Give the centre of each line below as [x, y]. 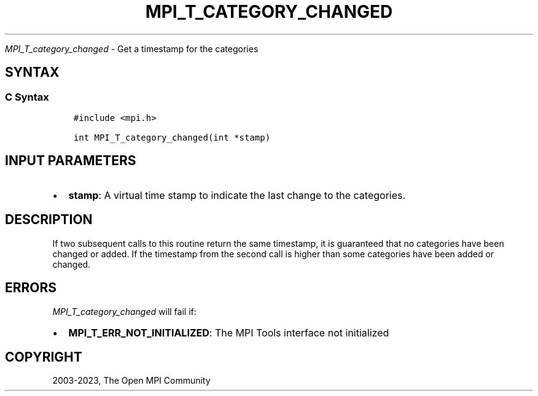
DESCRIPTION [49, 220]
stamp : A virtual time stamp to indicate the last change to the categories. [237, 195]
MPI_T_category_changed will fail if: [124, 311]
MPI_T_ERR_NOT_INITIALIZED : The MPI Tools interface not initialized [229, 332]
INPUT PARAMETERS [71, 161]
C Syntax [27, 97]
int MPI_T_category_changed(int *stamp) [172, 137]
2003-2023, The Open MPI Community [131, 381]
